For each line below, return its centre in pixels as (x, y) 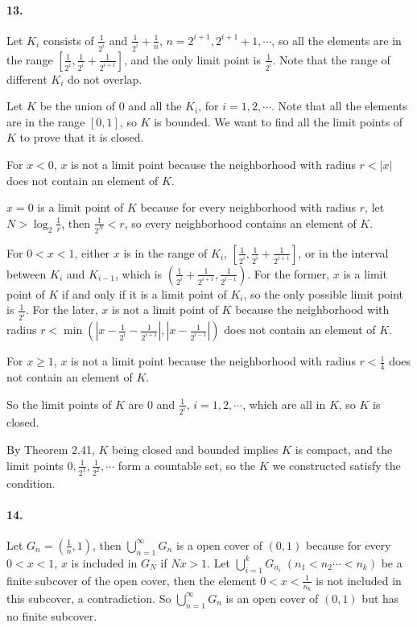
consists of (68, 40)
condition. (31, 483)
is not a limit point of (165, 309)
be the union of (77, 106)
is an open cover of (272, 598)
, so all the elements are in (336, 40)
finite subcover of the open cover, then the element (132, 580)
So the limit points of (59, 404)
